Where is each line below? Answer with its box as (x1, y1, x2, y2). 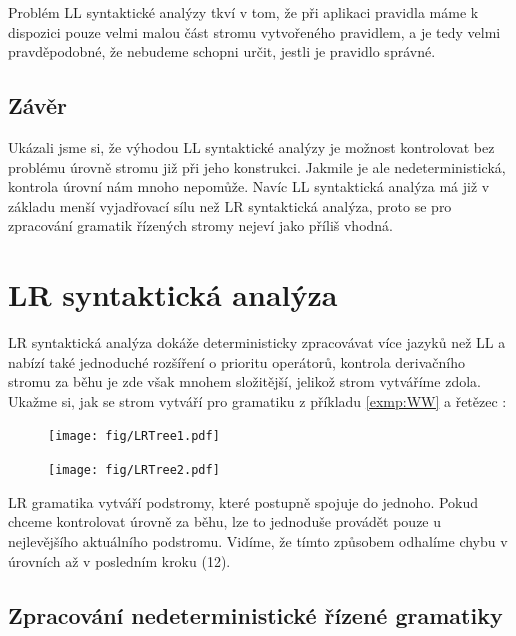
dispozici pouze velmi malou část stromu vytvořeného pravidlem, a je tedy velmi (8, 21, 501, 42)
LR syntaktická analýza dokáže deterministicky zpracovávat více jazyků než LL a (8, 332, 506, 353)
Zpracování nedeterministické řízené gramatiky (8, 599, 503, 630)
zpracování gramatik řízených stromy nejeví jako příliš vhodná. (8, 215, 393, 236)
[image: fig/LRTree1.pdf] (48, 429, 220, 444)
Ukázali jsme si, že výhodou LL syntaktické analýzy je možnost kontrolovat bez (8, 136, 495, 157)
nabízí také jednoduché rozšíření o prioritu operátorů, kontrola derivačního (8, 351, 466, 372)
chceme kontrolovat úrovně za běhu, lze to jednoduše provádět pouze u (8, 511, 442, 532)
